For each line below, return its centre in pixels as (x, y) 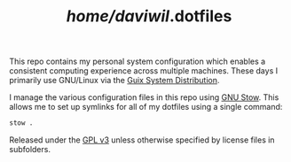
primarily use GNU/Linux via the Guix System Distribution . (114, 81)
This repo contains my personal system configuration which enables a (138, 62)
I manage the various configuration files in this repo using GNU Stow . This (144, 97)
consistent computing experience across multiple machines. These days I (143, 71)
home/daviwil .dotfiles (149, 16)
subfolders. (30, 150)
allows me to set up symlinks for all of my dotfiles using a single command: (146, 107)
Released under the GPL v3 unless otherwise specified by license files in (142, 140)
